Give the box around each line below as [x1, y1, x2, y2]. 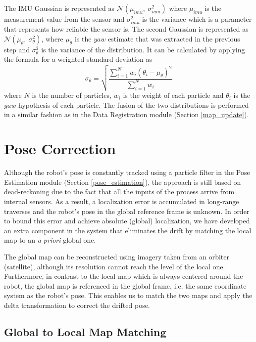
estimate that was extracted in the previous [108, 33, 240, 43]
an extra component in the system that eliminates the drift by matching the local [4, 225, 252, 235]
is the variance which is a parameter [142, 14, 252, 24]
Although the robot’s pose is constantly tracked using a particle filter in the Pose [4, 167, 250, 177]
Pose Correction [4, 138, 116, 159]
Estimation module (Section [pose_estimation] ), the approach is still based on [4, 176, 241, 187]
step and [4, 44, 30, 54]
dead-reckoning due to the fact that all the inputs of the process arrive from [4, 186, 235, 197]
